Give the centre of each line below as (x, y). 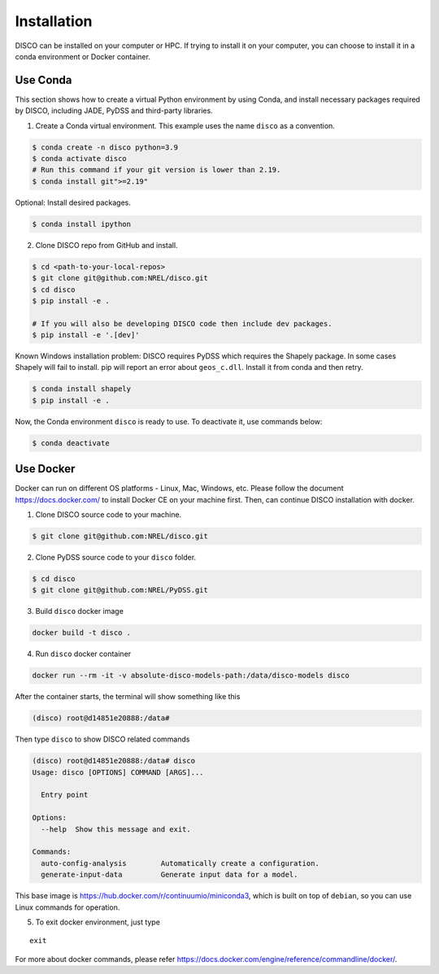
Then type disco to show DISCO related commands (102, 739)
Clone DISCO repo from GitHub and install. (106, 245)
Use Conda (43, 80)
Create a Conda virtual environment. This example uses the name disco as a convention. (185, 125)
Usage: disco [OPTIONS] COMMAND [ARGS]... (118, 772)
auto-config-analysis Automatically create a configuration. (180, 863)
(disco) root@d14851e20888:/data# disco (113, 761)
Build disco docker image (79, 611)
